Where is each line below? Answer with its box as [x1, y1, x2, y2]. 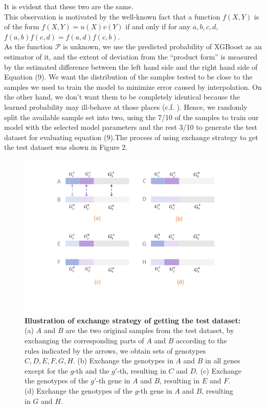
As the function [4, 41, 53, 52]
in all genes [205, 355, 240, 366]
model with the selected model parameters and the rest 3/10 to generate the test [4, 122, 258, 132]
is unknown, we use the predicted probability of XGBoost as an [62, 41, 262, 52]
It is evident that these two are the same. [4, 1, 134, 11]
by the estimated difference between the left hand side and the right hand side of [4, 61, 258, 72]
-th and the [74, 365, 109, 376]
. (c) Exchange [196, 365, 241, 376]
